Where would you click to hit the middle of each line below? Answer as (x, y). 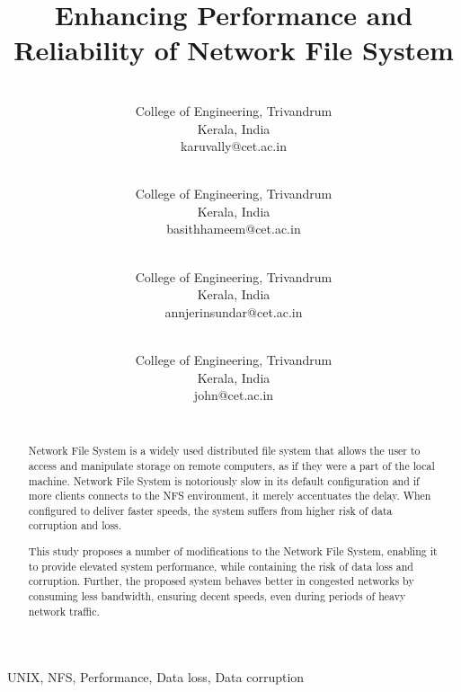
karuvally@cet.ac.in (234, 146)
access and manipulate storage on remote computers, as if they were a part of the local (231, 465)
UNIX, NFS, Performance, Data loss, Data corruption (156, 677)
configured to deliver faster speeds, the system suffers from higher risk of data (210, 510)
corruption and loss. (75, 525)
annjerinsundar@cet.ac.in (234, 311)
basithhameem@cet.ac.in (234, 229)
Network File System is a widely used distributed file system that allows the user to (224, 451)
